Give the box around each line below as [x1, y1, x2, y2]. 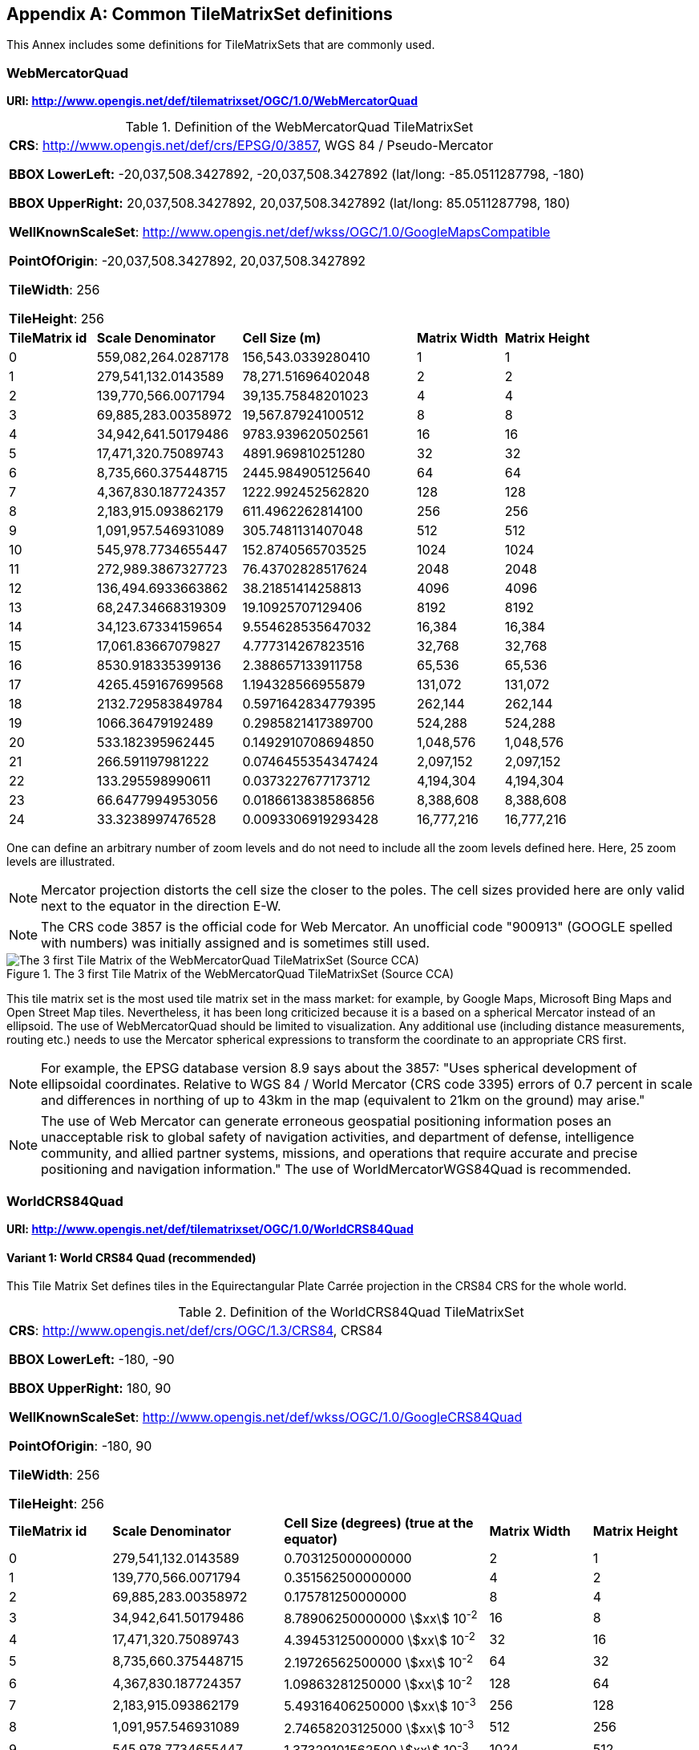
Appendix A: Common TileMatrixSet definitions [6, 4, 393, 24]
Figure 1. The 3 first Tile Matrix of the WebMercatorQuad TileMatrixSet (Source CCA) [6, 967, 455, 981]
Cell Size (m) [242, 330, 321, 347]
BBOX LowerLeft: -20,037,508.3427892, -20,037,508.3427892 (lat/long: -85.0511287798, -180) [9, 166, 585, 183]
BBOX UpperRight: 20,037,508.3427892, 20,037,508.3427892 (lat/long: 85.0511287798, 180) [9, 195, 571, 212]
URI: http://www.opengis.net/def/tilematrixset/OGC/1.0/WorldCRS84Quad [6, 1221, 414, 1236]
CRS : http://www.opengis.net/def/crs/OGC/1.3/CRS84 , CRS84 [9, 1322, 383, 1339]
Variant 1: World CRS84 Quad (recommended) [6, 1250, 257, 1265]
